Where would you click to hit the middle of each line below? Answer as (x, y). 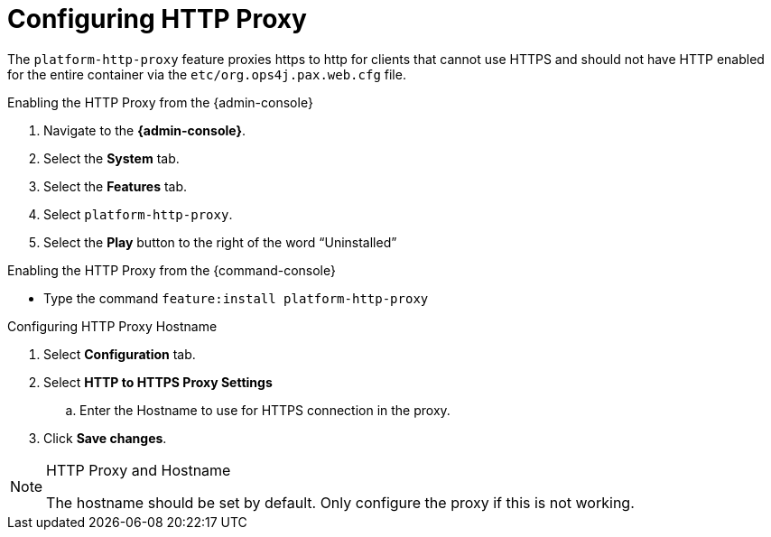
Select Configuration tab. (120, 354)
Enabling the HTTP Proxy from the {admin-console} (160, 102)
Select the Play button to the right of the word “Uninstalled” (220, 242)
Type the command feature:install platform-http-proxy (236, 298)
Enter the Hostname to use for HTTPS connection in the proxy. (265, 410)
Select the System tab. (111, 158)
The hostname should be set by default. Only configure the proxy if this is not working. (340, 502)
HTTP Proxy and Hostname (139, 470)
